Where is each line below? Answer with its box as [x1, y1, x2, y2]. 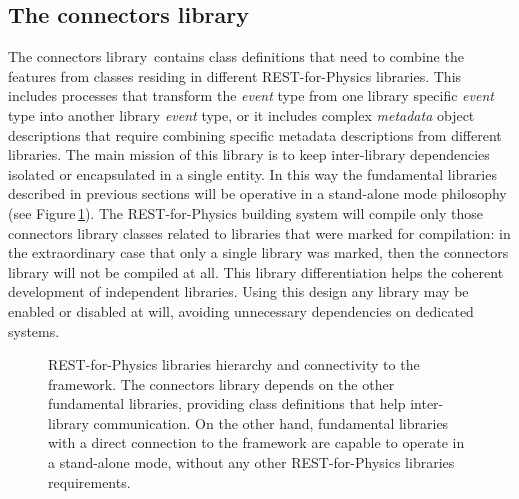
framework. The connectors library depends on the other [48, 373, 395, 394]
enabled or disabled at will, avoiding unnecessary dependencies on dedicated [8, 300, 474, 321]
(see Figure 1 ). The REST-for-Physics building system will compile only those [8, 202, 483, 223]
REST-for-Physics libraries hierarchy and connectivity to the [48, 354, 420, 375]
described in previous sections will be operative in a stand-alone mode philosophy [8, 183, 507, 204]
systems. [8, 320, 60, 341]
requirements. [48, 471, 131, 492]
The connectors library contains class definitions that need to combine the [8, 46, 464, 67]
